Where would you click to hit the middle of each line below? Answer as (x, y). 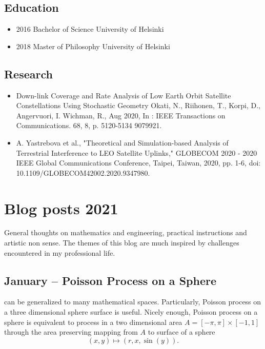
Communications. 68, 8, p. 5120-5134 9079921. (89, 125)
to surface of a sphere (181, 332)
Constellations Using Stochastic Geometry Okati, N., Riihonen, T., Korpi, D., (138, 105)
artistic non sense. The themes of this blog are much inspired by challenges (122, 243)
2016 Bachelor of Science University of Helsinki (90, 29)
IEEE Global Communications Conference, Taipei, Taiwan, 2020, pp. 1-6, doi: (138, 163)
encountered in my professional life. (60, 252)
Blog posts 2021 (61, 208)
